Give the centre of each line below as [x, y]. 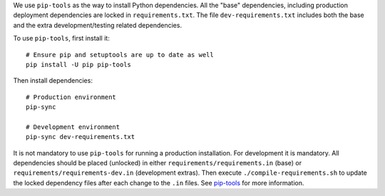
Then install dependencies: [53, 81]
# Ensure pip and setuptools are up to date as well [120, 55]
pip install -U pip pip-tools [79, 65]
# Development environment [73, 127]
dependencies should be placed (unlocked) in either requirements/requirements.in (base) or [158, 163]
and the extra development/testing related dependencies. [97, 25]
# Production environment [71, 97]
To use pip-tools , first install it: [61, 38]
